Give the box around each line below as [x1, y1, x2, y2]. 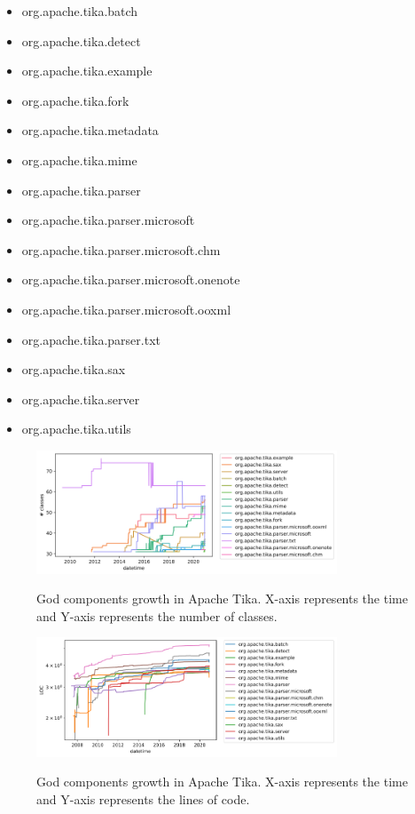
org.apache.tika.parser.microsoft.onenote [21, 270, 240, 289]
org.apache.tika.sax [21, 360, 126, 379]
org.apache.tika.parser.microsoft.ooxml [21, 299, 231, 318]
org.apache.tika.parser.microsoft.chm [21, 240, 221, 259]
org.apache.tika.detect [21, 31, 141, 50]
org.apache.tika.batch [21, 2, 138, 20]
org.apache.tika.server [21, 389, 140, 408]
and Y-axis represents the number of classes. [36, 606, 278, 625]
